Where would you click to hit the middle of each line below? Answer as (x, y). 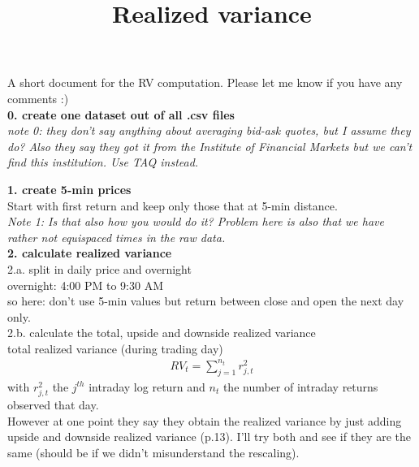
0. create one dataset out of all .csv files (121, 114)
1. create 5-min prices (69, 189)
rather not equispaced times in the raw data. (117, 237)
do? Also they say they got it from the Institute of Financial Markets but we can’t (210, 146)
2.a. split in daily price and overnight (99, 268)
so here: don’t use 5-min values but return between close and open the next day (206, 301)
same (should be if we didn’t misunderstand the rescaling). (153, 452)
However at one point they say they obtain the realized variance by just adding (205, 420)
